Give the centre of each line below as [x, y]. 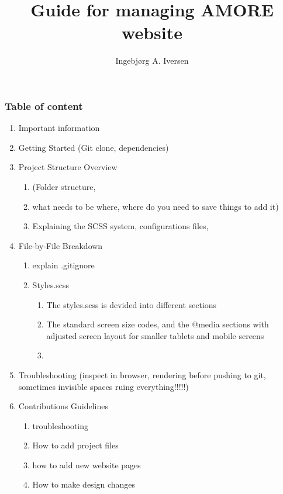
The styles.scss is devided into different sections [132, 304]
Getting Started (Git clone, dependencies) [94, 147]
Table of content [44, 106]
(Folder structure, [64, 186]
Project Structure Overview [68, 167]
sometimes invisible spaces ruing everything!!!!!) [103, 386]
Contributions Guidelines [63, 406]
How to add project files [75, 445]
